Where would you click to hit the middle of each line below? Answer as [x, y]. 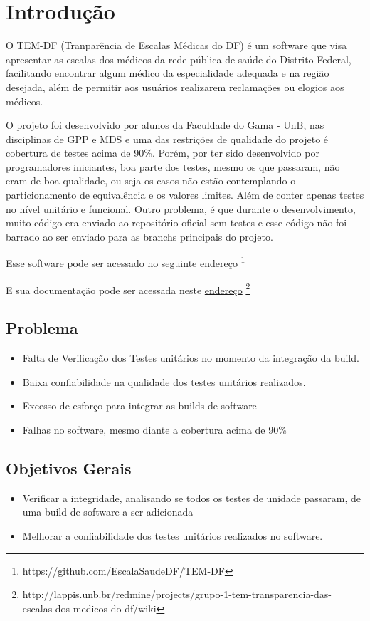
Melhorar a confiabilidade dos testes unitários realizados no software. [173, 535]
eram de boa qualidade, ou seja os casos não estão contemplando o [151, 181]
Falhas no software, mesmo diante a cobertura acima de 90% [154, 429]
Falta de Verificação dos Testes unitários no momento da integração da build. [191, 358]
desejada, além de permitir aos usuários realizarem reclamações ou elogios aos [175, 87]
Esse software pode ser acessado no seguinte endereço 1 [126, 262]
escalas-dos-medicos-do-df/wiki [89, 608]
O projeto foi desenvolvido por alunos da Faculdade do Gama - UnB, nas [165, 125]
